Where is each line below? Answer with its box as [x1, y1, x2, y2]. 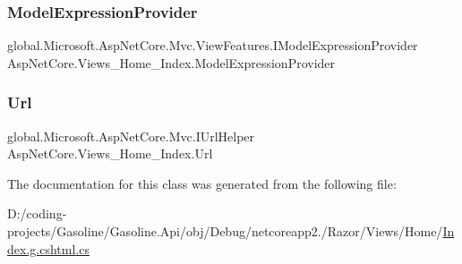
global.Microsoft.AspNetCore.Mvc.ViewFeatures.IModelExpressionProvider [7, 36, 418, 55]
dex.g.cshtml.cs [7, 239, 90, 258]
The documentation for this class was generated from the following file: [7, 174, 397, 192]
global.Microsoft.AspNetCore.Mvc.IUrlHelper [7, 126, 255, 145]
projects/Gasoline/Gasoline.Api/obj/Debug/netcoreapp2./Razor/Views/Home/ [7, 222, 443, 240]
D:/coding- [7, 204, 67, 223]
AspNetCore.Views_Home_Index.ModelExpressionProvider [7, 53, 336, 72]
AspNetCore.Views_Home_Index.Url [7, 144, 213, 163]
